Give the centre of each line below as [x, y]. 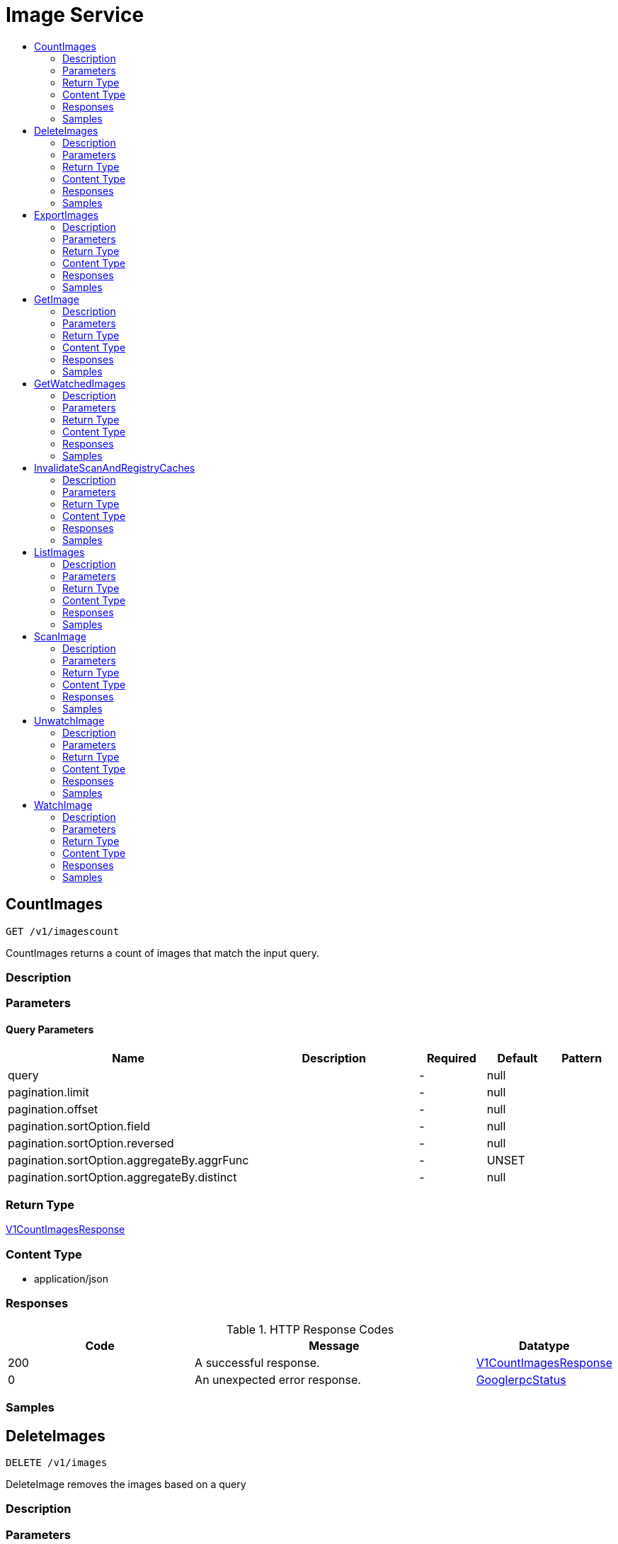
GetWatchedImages [80, 383]
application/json [71, 1279]
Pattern [582, 1058]
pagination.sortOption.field [79, 1126]
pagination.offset [53, 1109]
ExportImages [67, 215]
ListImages [59, 552]
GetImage [57, 299]
